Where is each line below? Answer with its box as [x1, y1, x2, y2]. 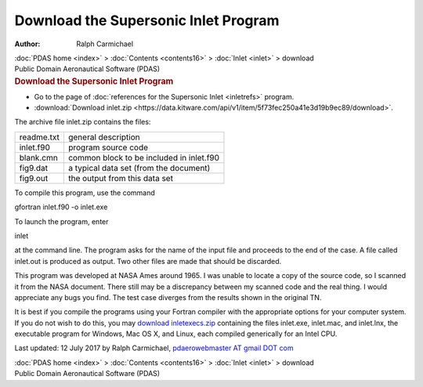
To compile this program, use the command [14, 188, 156, 197]
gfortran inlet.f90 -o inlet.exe [14, 202, 108, 212]
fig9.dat [19, 162, 49, 173]
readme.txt [19, 132, 60, 143]
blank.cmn [19, 152, 58, 163]
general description [67, 132, 140, 143]
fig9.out [19, 172, 49, 183]
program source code [67, 142, 149, 153]
